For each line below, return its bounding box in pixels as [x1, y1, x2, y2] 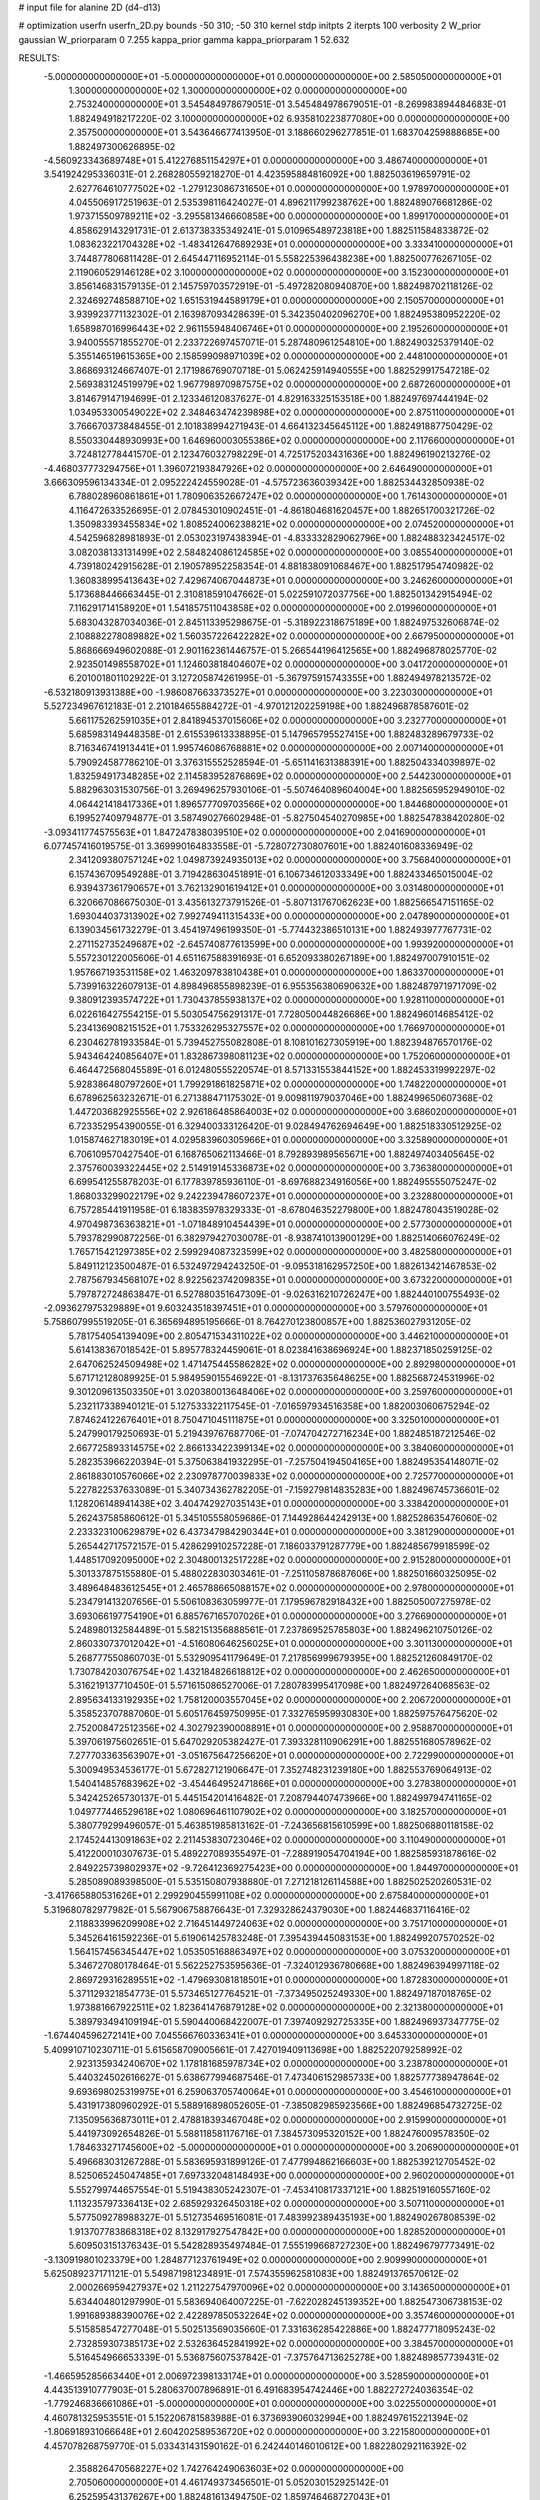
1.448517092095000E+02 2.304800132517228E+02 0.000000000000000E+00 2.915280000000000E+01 [68, 1553, 511, 1565]
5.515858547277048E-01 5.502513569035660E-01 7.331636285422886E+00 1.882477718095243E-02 [68, 2323, 496, 2335]
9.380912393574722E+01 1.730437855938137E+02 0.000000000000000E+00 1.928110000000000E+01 [68, 994, 505, 1006]
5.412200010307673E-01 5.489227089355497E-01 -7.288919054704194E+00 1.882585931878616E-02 [68, 1848, 497, 1860]
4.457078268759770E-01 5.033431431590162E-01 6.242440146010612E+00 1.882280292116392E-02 [43, 2440, 467, 2452]
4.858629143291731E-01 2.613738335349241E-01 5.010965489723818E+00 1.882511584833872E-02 [68, 224, 490, 236]
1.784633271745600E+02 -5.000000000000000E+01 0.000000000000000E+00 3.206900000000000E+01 [68, 2141, 519, 2154]
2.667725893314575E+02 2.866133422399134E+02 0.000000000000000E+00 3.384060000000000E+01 [68, 1441, 514, 1454]
